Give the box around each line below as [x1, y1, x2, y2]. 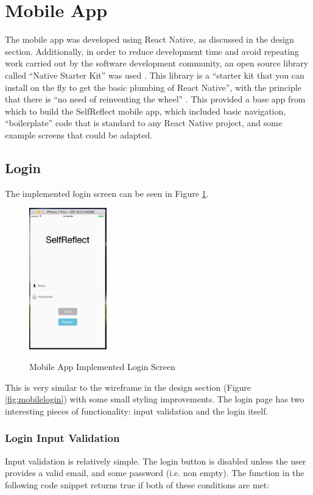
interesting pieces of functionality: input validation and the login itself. [5, 404, 269, 417]
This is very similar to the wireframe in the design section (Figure [5, 380, 251, 393]
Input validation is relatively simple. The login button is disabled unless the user [5, 454, 306, 467]
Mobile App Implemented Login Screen [29, 360, 175, 372]
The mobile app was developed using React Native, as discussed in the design [5, 33, 294, 46]
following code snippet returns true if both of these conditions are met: [5, 478, 270, 491]
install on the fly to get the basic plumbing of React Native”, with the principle [5, 80, 301, 93]
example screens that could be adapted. [5, 128, 153, 141]
